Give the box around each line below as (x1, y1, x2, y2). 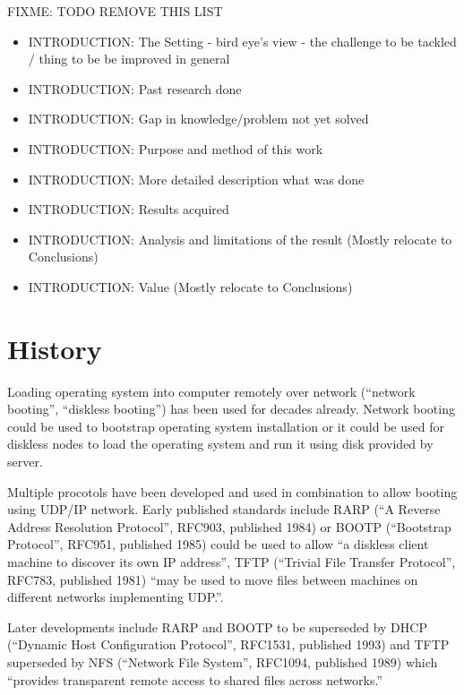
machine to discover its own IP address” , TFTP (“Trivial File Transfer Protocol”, (7, 553, 456, 571)
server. (7, 452, 43, 471)
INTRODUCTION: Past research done (28, 79, 242, 98)
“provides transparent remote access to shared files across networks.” (7, 670, 382, 689)
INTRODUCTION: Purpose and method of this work (28, 139, 323, 158)
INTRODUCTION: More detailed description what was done (28, 169, 365, 188)
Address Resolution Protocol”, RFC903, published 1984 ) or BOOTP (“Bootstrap (7, 517, 451, 536)
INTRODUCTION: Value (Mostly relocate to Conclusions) (28, 277, 353, 296)
